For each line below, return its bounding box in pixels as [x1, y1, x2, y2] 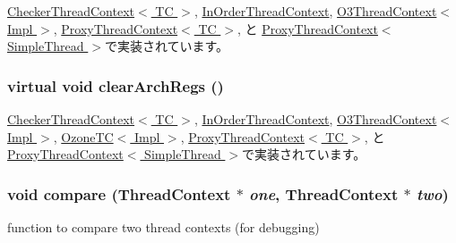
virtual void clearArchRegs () [7, 74, 224, 96]
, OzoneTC [53, 127, 114, 146]
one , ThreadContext [249, 182, 399, 205]
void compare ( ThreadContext [7, 182, 231, 205]
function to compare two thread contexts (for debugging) [7, 218, 320, 236]
